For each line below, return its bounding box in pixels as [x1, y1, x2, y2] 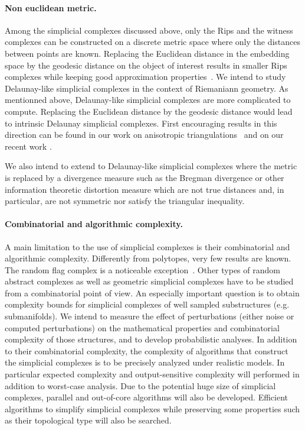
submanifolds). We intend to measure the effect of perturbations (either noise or [5, 310, 294, 322]
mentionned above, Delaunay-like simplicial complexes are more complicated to [5, 93, 291, 106]
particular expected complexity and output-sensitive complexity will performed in [5, 368, 300, 380]
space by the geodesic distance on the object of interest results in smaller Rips [5, 59, 287, 71]
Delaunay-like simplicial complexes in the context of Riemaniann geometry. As [5, 82, 288, 94]
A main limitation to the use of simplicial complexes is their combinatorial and [5, 240, 290, 253]
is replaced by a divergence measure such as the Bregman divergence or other [5, 171, 284, 183]
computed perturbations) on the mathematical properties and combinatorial [5, 321, 280, 334]
